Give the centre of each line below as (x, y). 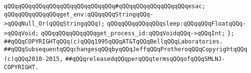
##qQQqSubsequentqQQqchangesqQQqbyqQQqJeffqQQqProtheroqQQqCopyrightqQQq (126, 50)
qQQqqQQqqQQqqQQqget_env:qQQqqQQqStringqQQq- (79, 14)
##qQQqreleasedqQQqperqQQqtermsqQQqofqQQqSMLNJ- (145, 59)
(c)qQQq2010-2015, (33, 59)
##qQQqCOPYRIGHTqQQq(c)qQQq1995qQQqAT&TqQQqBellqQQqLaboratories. (114, 41)
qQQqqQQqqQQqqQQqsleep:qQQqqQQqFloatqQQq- (176, 24)
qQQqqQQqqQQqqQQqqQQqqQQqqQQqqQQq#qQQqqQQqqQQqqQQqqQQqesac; (105, 6)
